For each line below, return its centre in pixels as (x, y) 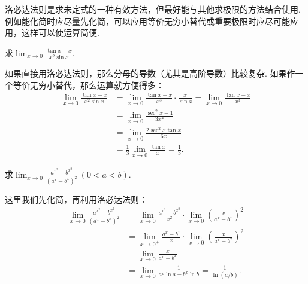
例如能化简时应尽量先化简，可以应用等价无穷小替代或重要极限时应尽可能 (147, 21)
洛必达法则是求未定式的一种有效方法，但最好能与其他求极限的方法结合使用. (153, 9)
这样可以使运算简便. (60, 33)
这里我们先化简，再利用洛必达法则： (76, 199)
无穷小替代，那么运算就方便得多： (97, 85)
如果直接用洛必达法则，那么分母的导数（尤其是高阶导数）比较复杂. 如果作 (150, 73)
